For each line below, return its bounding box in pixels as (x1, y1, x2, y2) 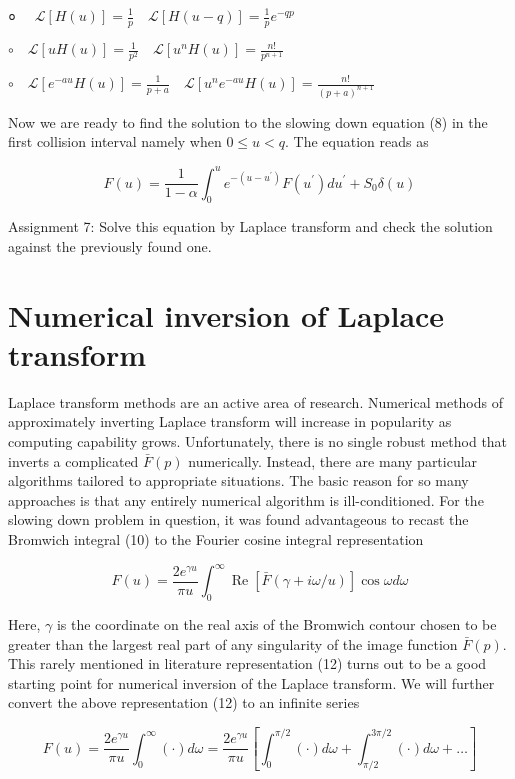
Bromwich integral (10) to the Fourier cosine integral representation (8, 529, 424, 550)
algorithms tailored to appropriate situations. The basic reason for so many (8, 470, 469, 491)
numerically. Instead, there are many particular (188, 450, 478, 471)
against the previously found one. (8, 235, 212, 256)
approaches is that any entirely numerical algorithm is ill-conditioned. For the (8, 489, 484, 510)
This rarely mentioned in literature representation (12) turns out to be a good (8, 653, 487, 674)
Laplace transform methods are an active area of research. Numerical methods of (8, 391, 504, 412)
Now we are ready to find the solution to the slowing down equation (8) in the (8, 111, 488, 132)
